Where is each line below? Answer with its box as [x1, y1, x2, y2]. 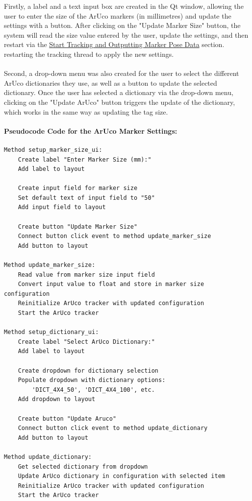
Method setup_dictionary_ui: [4, 329, 99, 336]
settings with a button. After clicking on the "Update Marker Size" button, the [4, 20, 241, 30]
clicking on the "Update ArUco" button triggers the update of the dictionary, [4, 96, 235, 107]
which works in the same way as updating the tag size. [4, 106, 168, 117]
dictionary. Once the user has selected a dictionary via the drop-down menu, [4, 87, 233, 97]
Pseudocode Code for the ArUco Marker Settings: [4, 125, 177, 136]
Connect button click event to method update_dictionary [18, 425, 208, 432]
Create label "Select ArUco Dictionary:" [18, 338, 155, 345]
